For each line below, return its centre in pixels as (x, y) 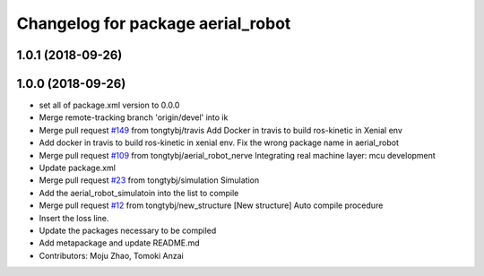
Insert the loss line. (74, 218)
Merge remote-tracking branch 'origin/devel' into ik (134, 117)
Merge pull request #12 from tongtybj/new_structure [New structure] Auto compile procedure (211, 205)
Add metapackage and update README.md (120, 243)
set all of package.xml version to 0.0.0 (109, 105)
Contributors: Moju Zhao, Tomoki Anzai (111, 255)
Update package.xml (78, 168)
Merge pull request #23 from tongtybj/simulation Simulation (149, 180)
